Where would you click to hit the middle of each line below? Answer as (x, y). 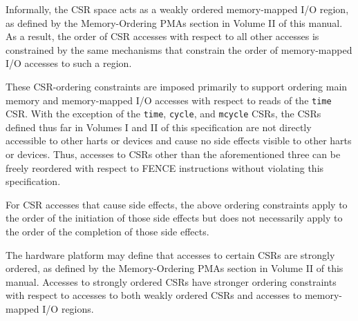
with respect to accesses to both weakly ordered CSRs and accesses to (154, 295)
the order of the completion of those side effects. (107, 232)
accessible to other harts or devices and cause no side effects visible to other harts (179, 140)
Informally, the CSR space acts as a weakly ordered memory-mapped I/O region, (177, 9)
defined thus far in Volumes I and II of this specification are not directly (159, 127)
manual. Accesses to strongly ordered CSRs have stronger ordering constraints (171, 281)
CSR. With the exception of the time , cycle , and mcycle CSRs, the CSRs (163, 114)
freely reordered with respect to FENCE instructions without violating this (165, 167)
